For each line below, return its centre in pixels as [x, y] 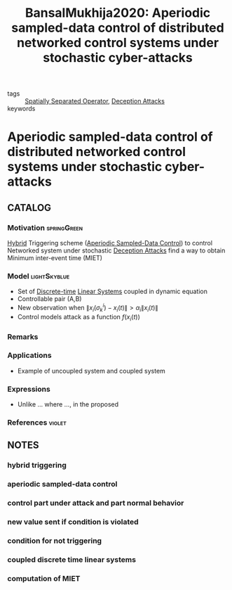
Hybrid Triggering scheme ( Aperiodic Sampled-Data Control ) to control [110, 243]
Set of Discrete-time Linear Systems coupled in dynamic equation [112, 291]
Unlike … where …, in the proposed [68, 404]
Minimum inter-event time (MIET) [55, 258]
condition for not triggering [55, 541]
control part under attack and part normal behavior [96, 503]
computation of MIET [44, 578]
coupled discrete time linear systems [72, 559]
